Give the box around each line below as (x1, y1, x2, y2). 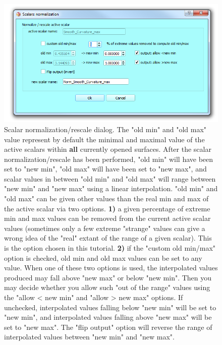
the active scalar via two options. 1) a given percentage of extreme (4, 203, 210, 213)
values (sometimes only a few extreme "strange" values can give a (4, 222, 205, 233)
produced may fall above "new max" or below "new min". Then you (4, 272, 212, 282)
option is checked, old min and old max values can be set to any (4, 252, 202, 263)
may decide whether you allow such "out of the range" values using (4, 282, 210, 293)
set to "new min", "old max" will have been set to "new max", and (4, 163, 207, 174)
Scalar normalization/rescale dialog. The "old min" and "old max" (4, 124, 207, 134)
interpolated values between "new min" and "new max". (4, 331, 175, 342)
